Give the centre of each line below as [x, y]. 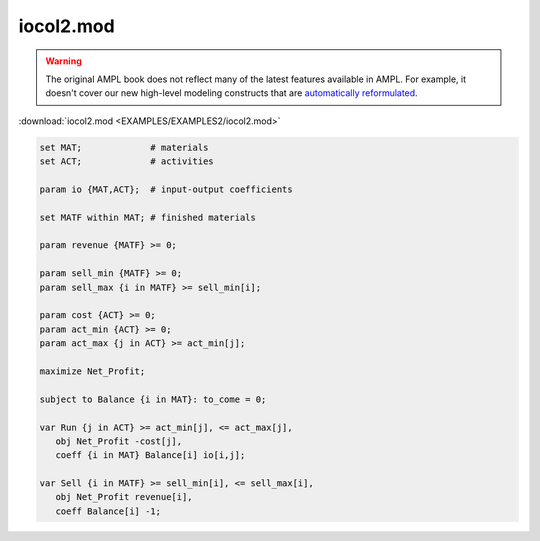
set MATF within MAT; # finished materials [148, 217]
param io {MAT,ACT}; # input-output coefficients [166, 189]
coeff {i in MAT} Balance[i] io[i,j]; [150, 455]
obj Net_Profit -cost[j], [119, 441]
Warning [63, 61]
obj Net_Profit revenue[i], [124, 497]
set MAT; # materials [124, 147]
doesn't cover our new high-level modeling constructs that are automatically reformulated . [232, 93]
